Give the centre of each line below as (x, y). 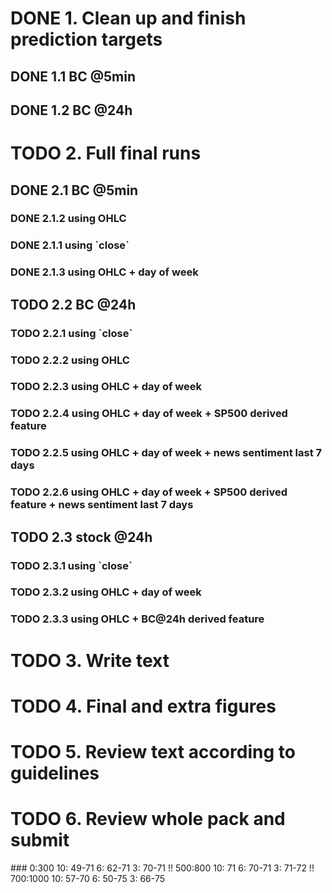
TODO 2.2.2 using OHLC (70, 360)
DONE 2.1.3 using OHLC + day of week (104, 272)
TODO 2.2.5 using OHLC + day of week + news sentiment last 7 (166, 453)
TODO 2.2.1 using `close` (71, 333)
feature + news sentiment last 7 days (102, 505)
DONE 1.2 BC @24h (71, 110)
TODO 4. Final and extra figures (143, 706)
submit (40, 840)
